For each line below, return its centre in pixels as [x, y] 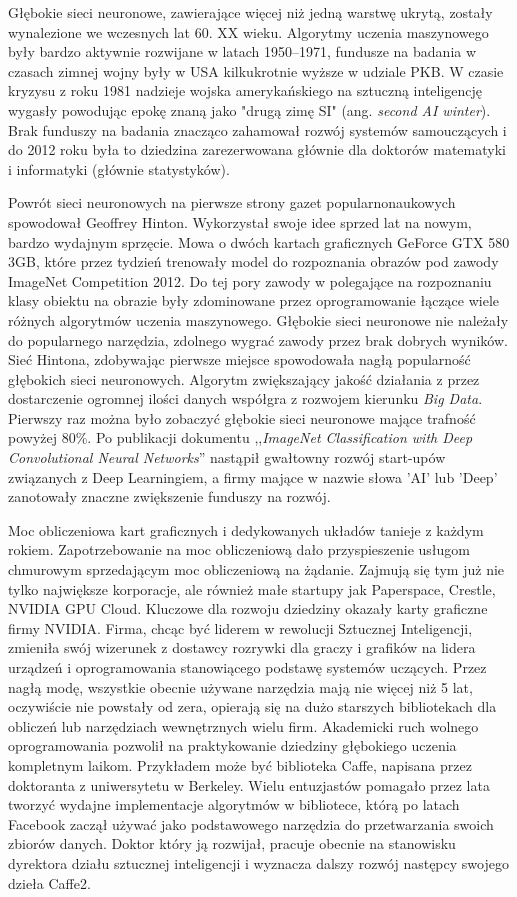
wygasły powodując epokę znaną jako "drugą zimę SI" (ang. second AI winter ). [249, 109]
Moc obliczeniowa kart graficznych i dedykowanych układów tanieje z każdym [246, 529]
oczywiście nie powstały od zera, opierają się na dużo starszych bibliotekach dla [252, 706]
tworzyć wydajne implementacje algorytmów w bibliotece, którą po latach [234, 804]
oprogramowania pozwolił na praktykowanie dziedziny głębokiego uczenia [232, 745]
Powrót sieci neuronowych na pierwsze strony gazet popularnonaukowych [232, 202]
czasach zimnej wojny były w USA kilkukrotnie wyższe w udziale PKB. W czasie [256, 70]
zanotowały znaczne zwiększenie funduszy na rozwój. [169, 496]
